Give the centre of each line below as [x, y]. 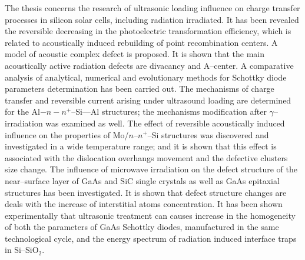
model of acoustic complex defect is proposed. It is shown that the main [135, 54]
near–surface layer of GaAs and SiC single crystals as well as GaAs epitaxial [142, 180]
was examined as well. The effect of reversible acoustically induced [165, 123]
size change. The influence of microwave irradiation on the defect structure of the [151, 169]
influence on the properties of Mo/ [67, 134]
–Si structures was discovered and [208, 134]
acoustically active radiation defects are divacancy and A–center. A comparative [149, 65]
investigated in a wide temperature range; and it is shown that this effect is [141, 146]
